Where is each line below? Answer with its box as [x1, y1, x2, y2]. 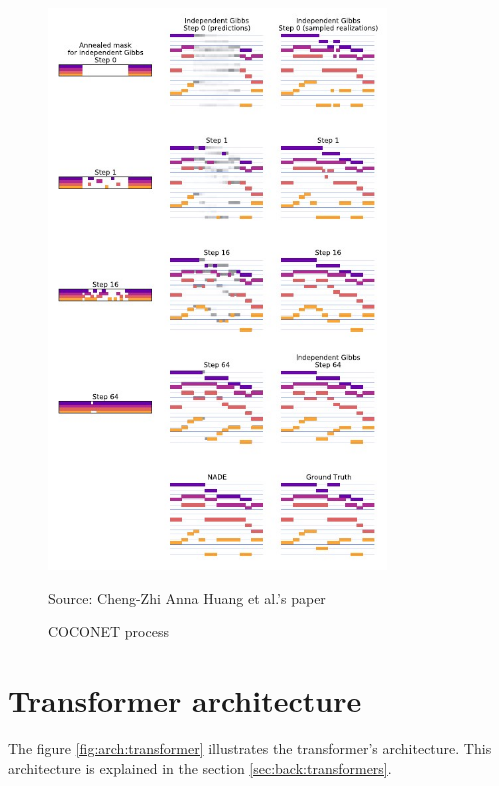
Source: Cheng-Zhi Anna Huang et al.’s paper [48, 587, 326, 608]
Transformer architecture [8, 680, 362, 721]
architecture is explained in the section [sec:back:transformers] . [8, 757, 392, 778]
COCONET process [48, 621, 169, 642]
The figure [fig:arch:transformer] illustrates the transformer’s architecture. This [8, 738, 492, 759]
